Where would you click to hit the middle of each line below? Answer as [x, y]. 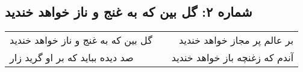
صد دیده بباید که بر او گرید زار [72, 58]
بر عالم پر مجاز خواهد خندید [236, 40]
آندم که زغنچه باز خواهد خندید [233, 58]
